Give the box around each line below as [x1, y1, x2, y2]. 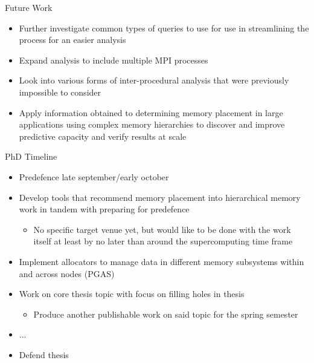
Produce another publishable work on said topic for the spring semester [33, 307, 298, 320]
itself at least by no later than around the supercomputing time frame [33, 235, 293, 247]
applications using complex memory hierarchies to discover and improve [19, 118, 285, 131]
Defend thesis [19, 348, 69, 361]
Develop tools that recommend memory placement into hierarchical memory [19, 191, 301, 203]
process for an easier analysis [19, 33, 126, 46]
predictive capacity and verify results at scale [19, 129, 187, 142]
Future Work [5, 1, 53, 13]
